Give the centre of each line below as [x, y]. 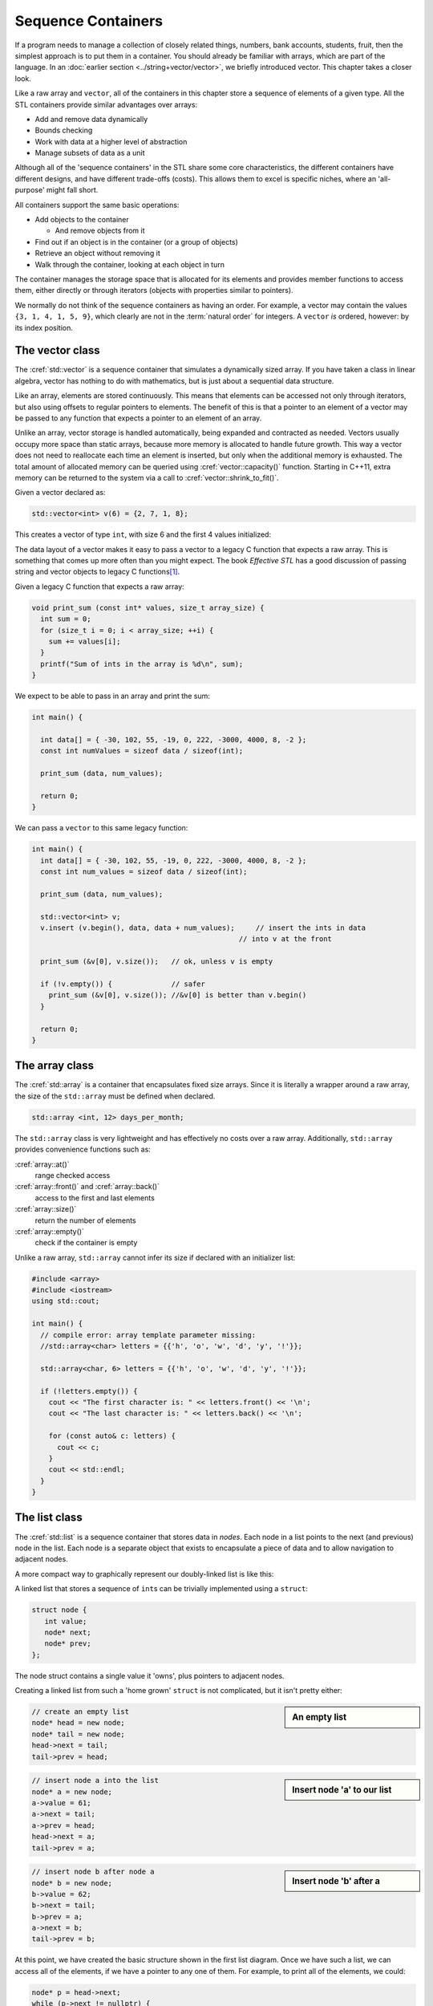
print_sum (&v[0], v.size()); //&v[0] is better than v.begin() [178, 995]
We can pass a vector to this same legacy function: [101, 828]
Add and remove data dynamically [91, 119]
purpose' [30, 190]
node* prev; [68, 1644]
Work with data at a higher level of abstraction [111, 141]
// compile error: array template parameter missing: [148, 1335]
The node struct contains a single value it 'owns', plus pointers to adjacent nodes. [150, 1675]
